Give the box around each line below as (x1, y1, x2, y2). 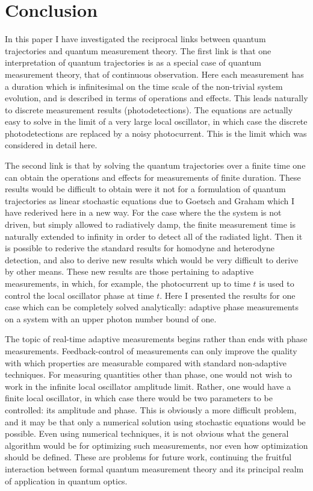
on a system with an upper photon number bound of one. (5, 312, 217, 325)
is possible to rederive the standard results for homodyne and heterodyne (5, 242, 274, 254)
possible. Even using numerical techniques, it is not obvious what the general (5, 427, 289, 440)
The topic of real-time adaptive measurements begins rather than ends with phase (5, 333, 308, 345)
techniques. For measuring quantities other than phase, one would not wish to (5, 368, 293, 381)
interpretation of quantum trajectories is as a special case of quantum (5, 56, 261, 69)
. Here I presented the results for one (160, 289, 296, 301)
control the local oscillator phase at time (5, 289, 154, 301)
